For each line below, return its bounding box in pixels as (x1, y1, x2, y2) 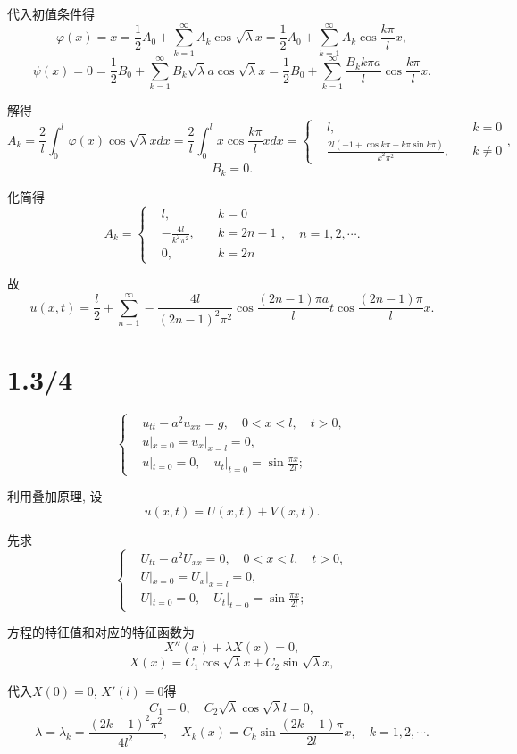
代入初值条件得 (7, 4, 95, 22)
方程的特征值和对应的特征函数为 (7, 623, 195, 641)
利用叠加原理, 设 (7, 487, 103, 506)
